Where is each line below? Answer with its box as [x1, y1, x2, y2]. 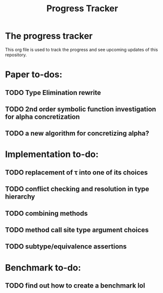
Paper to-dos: [5, 69, 63, 80]
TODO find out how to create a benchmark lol [5, 282, 145, 290]
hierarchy [5, 193, 35, 201]
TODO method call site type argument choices [5, 226, 149, 234]
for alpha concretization [5, 113, 80, 121]
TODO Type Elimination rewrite [5, 89, 101, 97]
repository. [5, 52, 27, 58]
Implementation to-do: [5, 149, 99, 160]
